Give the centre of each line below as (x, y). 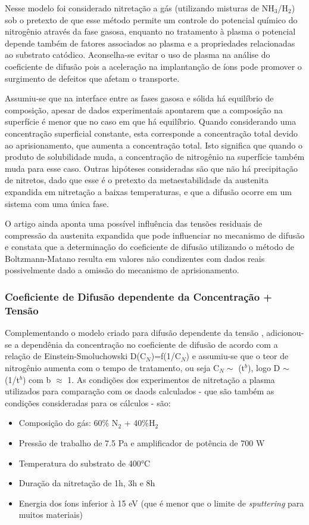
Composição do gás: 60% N (68, 423)
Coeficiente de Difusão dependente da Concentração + (138, 296)
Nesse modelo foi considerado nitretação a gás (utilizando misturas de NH (140, 8)
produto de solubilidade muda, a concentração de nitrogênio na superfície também (155, 157)
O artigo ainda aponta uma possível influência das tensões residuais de (134, 223)
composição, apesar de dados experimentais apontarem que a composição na (144, 109)
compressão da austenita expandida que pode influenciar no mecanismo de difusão (155, 235)
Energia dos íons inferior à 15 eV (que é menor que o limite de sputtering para (161, 503)
